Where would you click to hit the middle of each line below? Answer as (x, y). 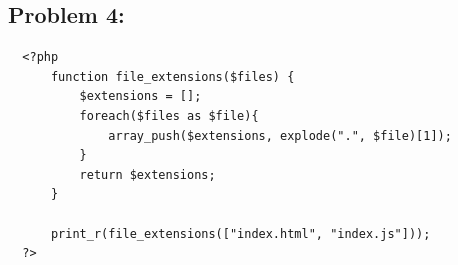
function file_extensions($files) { (172, 76)
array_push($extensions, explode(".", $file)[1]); (280, 135)
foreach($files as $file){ (169, 115)
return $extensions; (147, 174)
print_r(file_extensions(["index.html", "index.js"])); (240, 233)
